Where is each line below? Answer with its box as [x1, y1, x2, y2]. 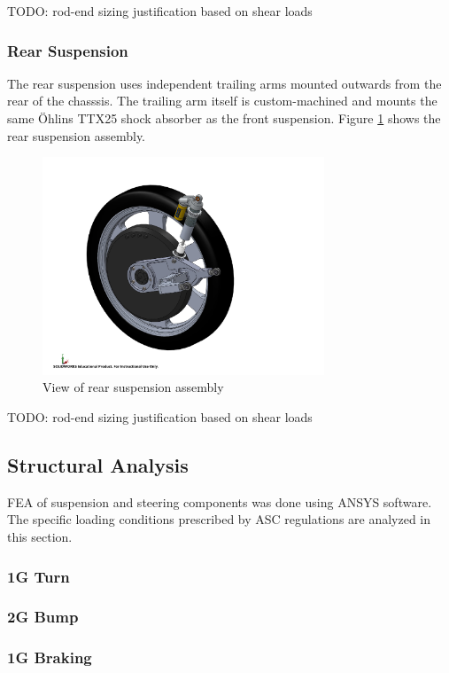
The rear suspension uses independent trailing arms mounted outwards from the [7, 74, 442, 92]
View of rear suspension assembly [43, 378, 224, 396]
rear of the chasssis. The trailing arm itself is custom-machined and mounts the [7, 91, 437, 110]
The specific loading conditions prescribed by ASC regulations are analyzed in [7, 510, 431, 528]
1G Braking [7, 646, 92, 669]
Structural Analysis [7, 451, 189, 478]
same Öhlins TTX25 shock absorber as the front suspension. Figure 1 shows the [7, 109, 441, 127]
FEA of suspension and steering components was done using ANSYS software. [7, 492, 432, 511]
